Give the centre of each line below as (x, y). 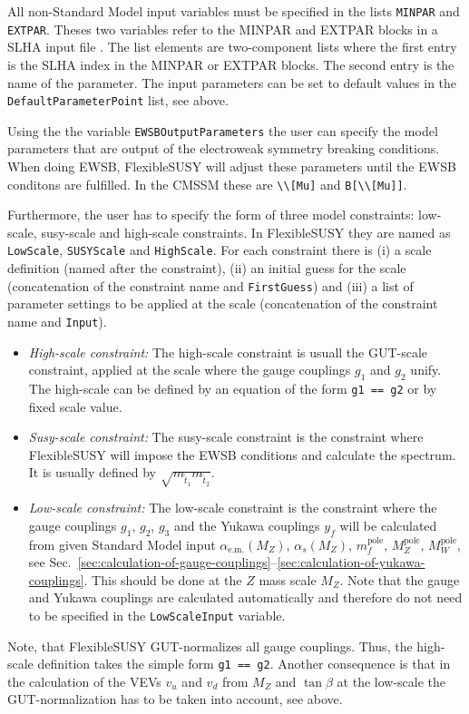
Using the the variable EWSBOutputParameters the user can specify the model (223, 130)
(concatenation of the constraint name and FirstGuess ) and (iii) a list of (210, 285)
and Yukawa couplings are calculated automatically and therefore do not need (245, 597)
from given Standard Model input (122, 544)
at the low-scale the (391, 681)
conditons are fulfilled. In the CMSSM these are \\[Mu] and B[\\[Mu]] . (207, 184)
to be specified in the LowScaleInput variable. (157, 615)
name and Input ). (57, 321)
